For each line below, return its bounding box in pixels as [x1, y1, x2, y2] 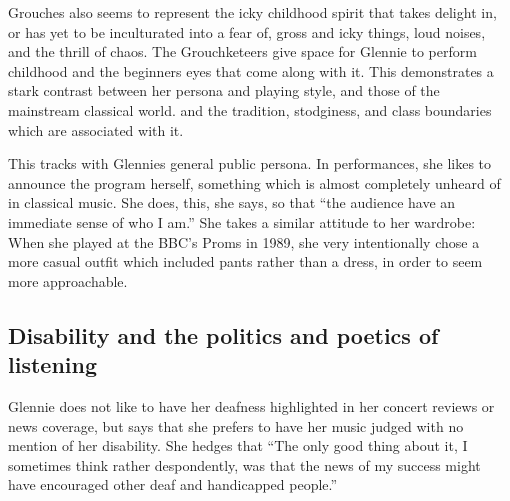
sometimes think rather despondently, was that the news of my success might [8, 454, 481, 475]
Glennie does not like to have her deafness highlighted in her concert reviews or [8, 395, 495, 416]
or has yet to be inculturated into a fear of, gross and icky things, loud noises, [8, 21, 486, 42]
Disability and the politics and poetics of [8, 319, 439, 350]
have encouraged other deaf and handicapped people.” [8, 474, 338, 495]
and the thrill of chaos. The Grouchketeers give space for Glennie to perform [8, 41, 477, 62]
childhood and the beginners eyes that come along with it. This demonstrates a [8, 60, 494, 81]
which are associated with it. [8, 119, 184, 140]
